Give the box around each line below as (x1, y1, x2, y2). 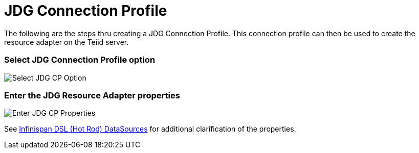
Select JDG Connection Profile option (4, 55, 156, 65)
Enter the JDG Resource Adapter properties (4, 90, 180, 100)
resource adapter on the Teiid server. (4, 37, 129, 46)
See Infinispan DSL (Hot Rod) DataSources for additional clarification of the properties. (4, 124, 296, 134)
